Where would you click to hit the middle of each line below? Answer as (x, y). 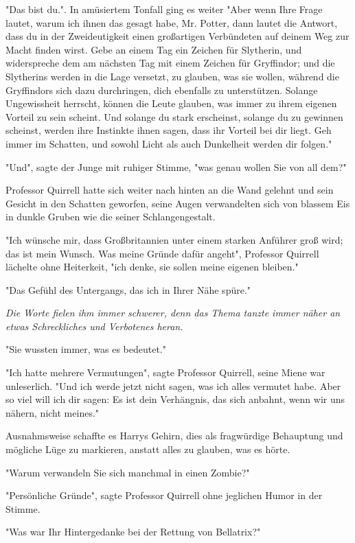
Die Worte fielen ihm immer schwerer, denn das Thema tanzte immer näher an (173, 313)
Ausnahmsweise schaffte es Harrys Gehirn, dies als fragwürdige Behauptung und (174, 436)
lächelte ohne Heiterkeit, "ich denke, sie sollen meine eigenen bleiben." (152, 267)
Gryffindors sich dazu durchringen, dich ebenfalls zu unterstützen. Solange (162, 90)
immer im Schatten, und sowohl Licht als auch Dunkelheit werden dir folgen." (169, 143)
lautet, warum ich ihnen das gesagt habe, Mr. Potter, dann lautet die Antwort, (172, 22)
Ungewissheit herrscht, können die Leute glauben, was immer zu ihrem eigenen (171, 103)
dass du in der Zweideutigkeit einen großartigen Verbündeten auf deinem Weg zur (177, 36)
